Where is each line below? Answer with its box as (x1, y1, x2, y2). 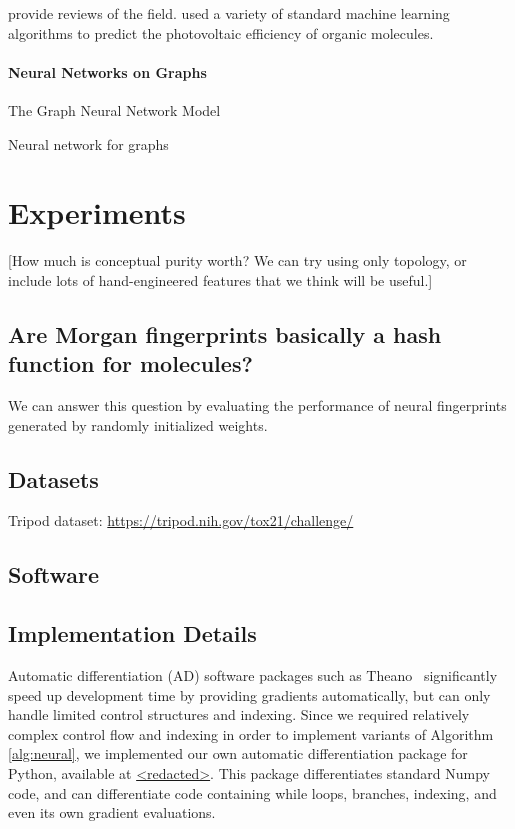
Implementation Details (8, 618, 257, 649)
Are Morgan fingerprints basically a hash (8, 318, 442, 349)
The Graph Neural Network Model (8, 99, 221, 120)
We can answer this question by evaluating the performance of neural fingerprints (8, 395, 507, 416)
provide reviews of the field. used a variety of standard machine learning (8, 3, 450, 23)
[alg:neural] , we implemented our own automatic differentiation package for (8, 743, 468, 764)
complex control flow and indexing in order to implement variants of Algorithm (8, 723, 494, 744)
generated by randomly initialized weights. (8, 414, 268, 435)
